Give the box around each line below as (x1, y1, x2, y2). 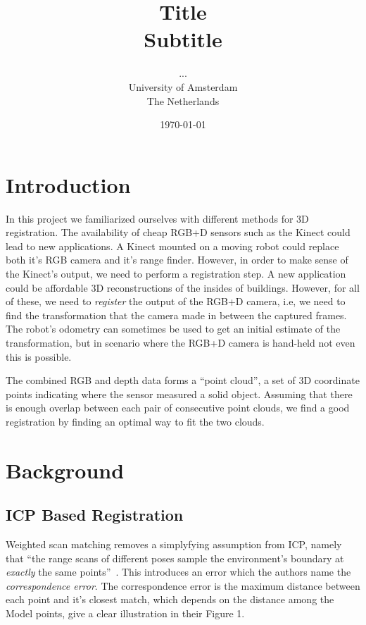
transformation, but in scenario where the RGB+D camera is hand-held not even (6, 335, 355, 349)
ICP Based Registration (6, 504, 184, 526)
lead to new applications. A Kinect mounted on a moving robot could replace (6, 238, 339, 253)
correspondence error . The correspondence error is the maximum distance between (6, 578, 360, 593)
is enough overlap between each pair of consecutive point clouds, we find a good (6, 400, 350, 415)
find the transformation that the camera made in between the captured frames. (6, 307, 347, 322)
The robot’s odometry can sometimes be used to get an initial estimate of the (6, 321, 341, 336)
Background (6, 455, 125, 484)
